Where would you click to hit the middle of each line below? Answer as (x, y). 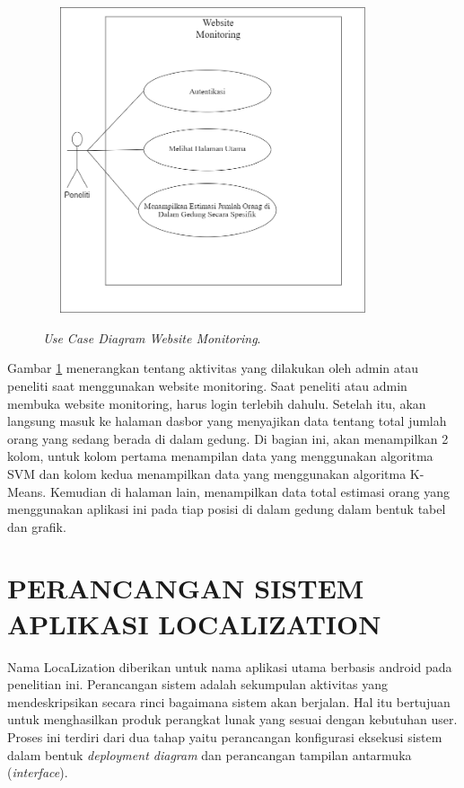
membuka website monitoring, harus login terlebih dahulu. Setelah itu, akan (217, 403)
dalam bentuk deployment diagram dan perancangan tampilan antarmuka (210, 754)
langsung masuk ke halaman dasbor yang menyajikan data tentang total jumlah (227, 421)
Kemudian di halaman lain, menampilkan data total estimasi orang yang (250, 491)
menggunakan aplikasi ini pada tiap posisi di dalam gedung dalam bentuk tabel (227, 509)
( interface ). (38, 772)
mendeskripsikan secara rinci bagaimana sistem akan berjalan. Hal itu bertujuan (229, 701)
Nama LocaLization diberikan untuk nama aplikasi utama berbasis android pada (230, 666)
